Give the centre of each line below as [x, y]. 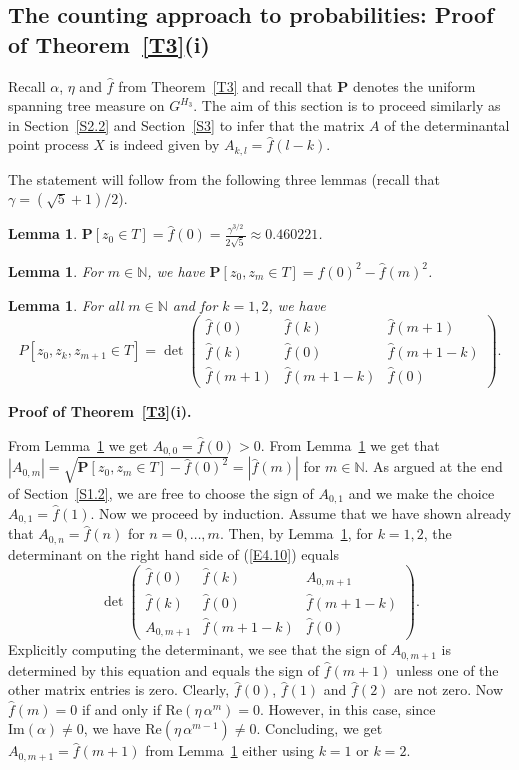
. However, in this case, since [347, 708]
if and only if [121, 708]
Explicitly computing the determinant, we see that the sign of [197, 649]
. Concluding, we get [319, 728]
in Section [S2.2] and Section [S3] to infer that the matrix [186, 124]
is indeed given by [164, 144]
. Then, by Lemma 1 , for [296, 533]
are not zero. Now [449, 689]
